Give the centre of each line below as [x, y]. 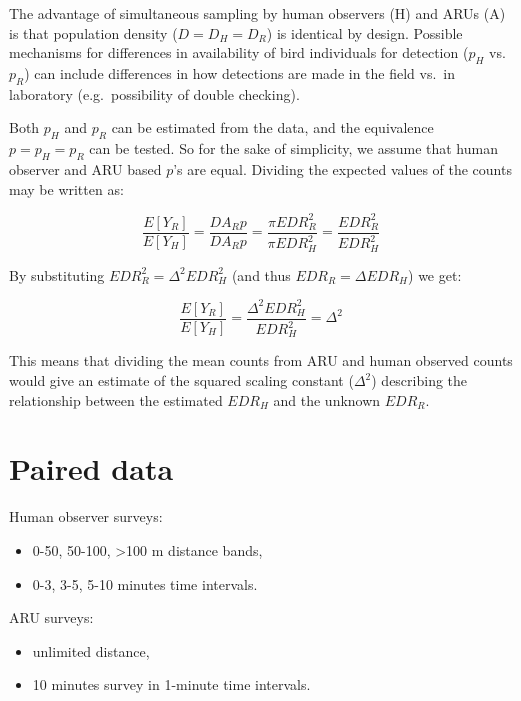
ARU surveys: [51, 617]
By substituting [57, 274]
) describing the [419, 380]
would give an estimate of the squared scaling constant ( [181, 380]
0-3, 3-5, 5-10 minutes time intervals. [145, 583]
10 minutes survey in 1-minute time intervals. [171, 684]
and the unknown [327, 399]
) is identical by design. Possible [364, 32]
